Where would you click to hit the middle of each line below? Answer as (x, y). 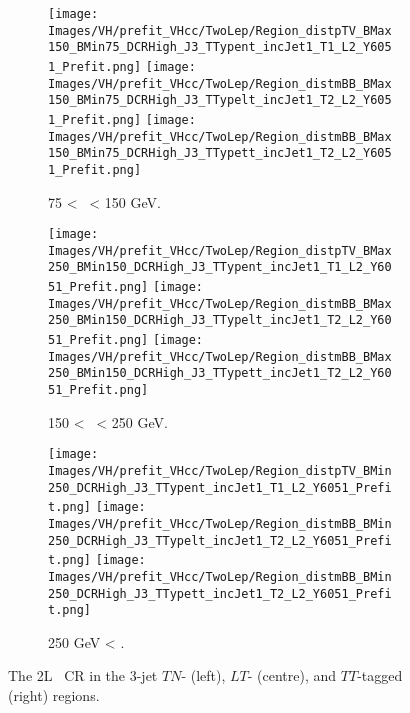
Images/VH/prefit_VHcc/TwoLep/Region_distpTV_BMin (220, 470)
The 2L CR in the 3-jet (83, 675)
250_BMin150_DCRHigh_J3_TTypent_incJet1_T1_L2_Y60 (220, 267)
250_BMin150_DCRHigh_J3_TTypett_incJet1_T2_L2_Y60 (220, 373)
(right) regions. (54, 695)
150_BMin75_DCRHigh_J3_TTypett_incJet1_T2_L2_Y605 (220, 153)
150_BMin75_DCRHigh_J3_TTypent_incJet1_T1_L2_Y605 (220, 47)
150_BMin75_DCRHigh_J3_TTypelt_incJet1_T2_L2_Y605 (220, 100)
